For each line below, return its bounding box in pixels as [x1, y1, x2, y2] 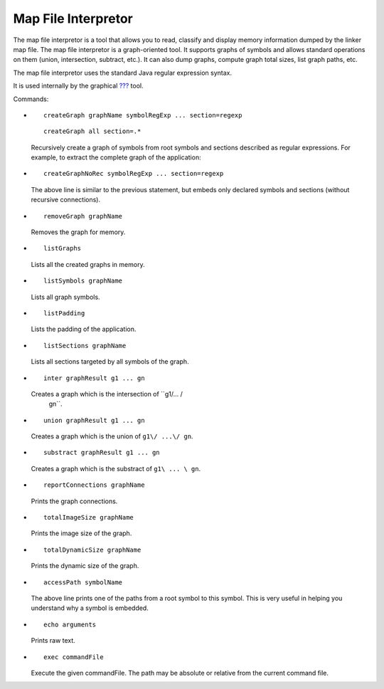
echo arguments [43, 620, 97, 628]
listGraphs [43, 244, 82, 253]
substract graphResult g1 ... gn [43, 448, 160, 457]
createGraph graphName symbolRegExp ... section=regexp [43, 111, 242, 119]
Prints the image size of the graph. [31, 529, 132, 537]
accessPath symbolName [43, 578, 123, 587]
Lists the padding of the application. [31, 325, 137, 334]
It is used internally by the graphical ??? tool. [13, 82, 144, 90]
